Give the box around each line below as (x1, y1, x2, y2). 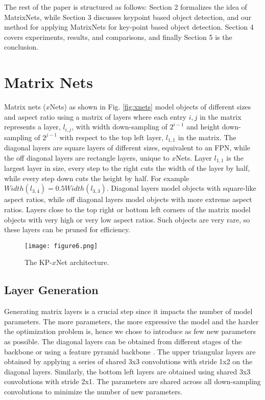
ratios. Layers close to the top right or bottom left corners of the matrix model (4, 204, 251, 215)
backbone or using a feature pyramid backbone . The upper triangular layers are (4, 346, 256, 357)
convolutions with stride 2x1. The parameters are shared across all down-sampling (4, 376, 261, 387)
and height (186, 121, 220, 132)
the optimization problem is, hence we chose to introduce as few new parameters (4, 326, 256, 337)
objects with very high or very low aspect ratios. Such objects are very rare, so (4, 214, 250, 225)
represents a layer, (4, 121, 61, 132)
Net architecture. (56, 257, 109, 268)
